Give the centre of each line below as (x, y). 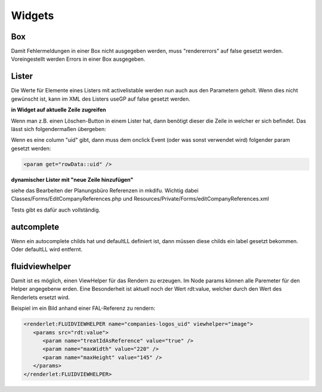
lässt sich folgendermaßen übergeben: (59, 129)
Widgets (32, 15)
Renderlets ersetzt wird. (41, 297)
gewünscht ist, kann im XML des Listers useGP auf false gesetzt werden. (101, 99)
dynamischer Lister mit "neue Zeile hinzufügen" (72, 179)
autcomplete (35, 227)
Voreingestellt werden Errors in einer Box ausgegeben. (78, 59)
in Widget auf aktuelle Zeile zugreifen (59, 110)
